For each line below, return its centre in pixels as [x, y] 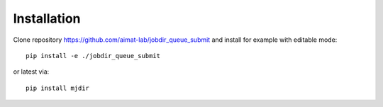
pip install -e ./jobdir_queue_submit [93, 56]
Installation [47, 18]
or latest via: [31, 72]
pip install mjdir [58, 88]
